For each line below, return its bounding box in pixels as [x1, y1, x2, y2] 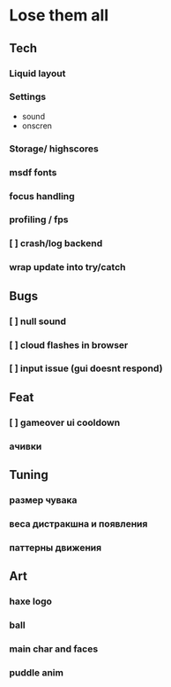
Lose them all [9, 5, 109, 26]
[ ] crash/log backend [9, 237, 103, 250]
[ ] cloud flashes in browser [9, 338, 129, 351]
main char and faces [9, 643, 99, 655]
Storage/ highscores [9, 143, 99, 155]
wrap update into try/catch [9, 261, 126, 274]
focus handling [9, 189, 75, 202]
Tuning [9, 467, 48, 482]
